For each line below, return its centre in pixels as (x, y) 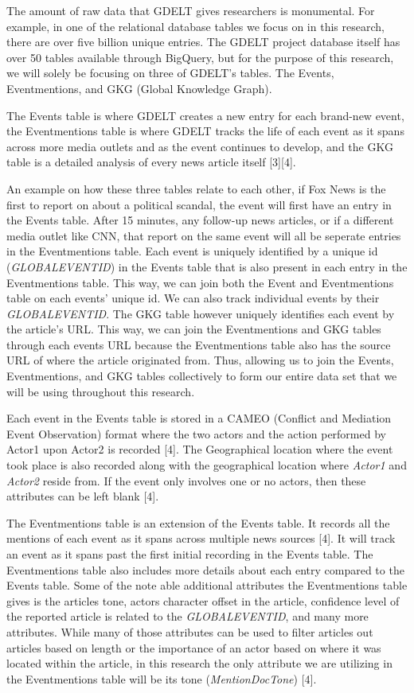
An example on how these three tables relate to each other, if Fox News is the (196, 188)
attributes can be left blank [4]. (83, 496)
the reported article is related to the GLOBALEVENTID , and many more (187, 616)
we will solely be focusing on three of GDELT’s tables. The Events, (170, 73)
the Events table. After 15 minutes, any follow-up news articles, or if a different (200, 220)
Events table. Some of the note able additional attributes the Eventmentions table (207, 585)
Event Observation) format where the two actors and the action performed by (196, 433)
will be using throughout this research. (101, 391)
